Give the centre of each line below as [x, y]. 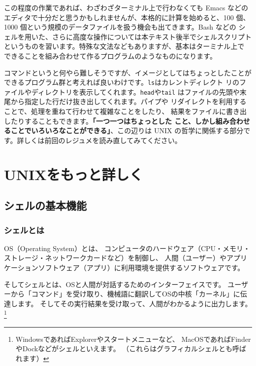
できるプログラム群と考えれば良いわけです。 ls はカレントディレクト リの [122, 82]
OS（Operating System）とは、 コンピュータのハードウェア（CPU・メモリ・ [127, 248]
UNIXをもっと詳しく [74, 174]
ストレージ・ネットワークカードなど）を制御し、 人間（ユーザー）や [115, 258]
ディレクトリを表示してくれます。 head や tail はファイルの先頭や [135, 91]
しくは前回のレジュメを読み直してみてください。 [103, 140]
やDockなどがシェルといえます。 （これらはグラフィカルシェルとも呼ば [131, 348]
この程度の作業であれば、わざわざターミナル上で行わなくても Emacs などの [126, 7]
